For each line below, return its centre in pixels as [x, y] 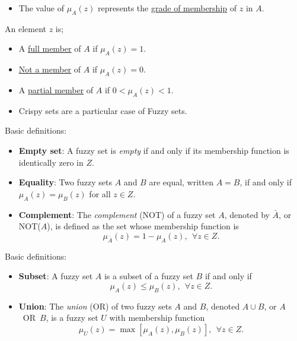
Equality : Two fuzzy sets [66, 182]
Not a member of [50, 69]
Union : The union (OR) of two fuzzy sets [95, 306]
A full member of [50, 48]
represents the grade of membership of [167, 8]
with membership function [157, 318]
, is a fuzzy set [72, 318]
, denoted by [247, 214]
